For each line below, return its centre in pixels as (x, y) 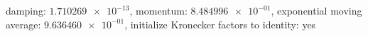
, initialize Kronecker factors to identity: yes (220, 24)
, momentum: (158, 10)
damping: (26, 10)
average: (23, 24)
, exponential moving (316, 10)
